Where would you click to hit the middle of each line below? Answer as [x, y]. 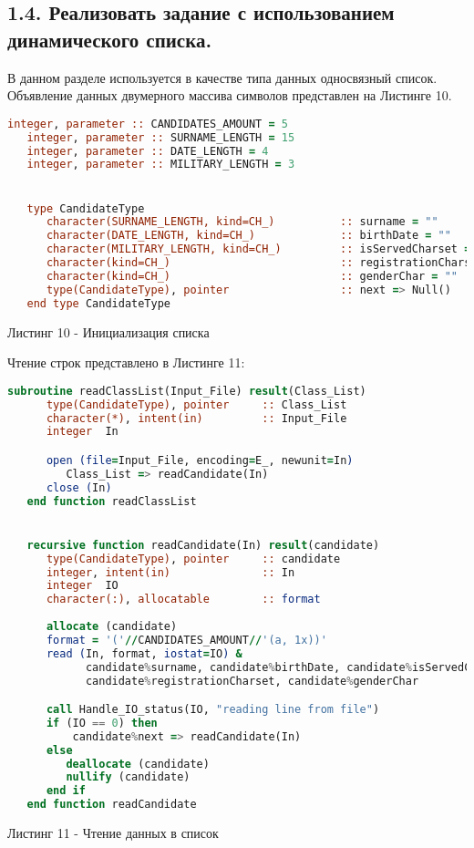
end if [66, 791]
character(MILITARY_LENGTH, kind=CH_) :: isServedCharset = [258, 249]
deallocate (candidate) [138, 764]
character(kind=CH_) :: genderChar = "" [252, 276]
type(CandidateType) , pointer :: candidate [193, 558]
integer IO [82, 586]
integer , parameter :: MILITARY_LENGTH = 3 [161, 165]
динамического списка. [110, 39]
